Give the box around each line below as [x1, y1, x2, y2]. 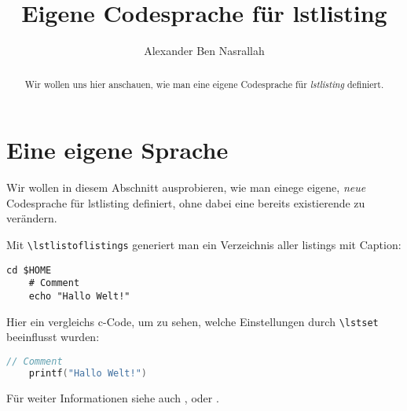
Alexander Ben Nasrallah [144, 42, 265, 59]
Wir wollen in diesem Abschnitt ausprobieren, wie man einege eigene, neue [6, 179, 366, 196]
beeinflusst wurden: [6, 328, 100, 345]
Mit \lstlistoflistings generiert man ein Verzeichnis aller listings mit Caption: [6, 236, 401, 252]
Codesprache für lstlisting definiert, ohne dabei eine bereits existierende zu [6, 194, 365, 211]
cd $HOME [6, 264, 52, 276]
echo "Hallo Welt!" [28, 290, 130, 302]
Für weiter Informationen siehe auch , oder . [6, 389, 219, 405]
